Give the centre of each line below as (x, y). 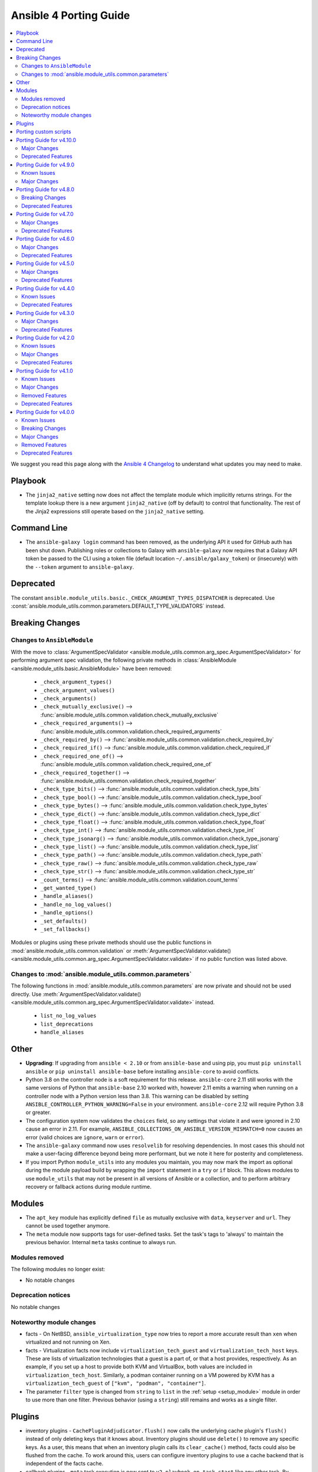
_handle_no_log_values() (76, 904)
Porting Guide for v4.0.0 (45, 412)
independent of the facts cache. (64, 1464)
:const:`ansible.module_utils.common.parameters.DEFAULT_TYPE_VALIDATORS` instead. (118, 606)
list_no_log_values (68, 1016)
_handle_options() (67, 913)
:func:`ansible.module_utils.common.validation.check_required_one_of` (126, 764)
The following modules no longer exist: (58, 1269)
